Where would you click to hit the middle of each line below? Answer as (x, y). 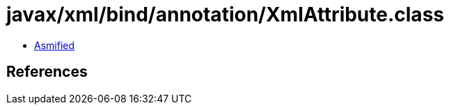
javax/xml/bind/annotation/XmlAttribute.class (225, 15)
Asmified (55, 45)
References (47, 72)
